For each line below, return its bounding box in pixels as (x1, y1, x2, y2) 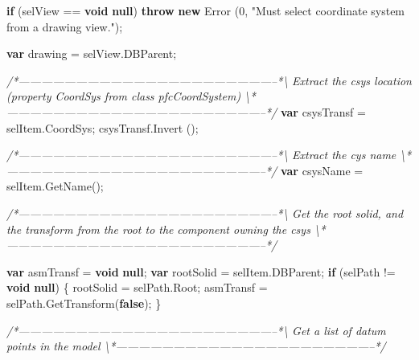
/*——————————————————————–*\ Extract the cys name (6, 146, 396, 163)
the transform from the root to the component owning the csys (6, 220, 310, 237)
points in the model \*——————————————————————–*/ (6, 337, 386, 354)
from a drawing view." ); (6, 18, 123, 35)
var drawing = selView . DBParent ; (6, 45, 177, 62)
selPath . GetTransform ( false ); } (6, 294, 162, 311)
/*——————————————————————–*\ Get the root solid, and (6, 204, 404, 221)
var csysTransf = (280, 103, 366, 120)
